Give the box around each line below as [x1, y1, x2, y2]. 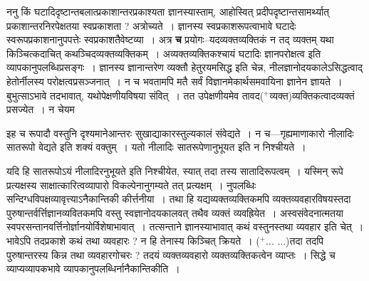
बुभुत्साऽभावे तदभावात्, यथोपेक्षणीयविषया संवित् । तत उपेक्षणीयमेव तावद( [6, 88, 264, 102]
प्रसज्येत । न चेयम [6, 102, 75, 117]
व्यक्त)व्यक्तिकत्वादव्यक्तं [269, 88, 355, 102]
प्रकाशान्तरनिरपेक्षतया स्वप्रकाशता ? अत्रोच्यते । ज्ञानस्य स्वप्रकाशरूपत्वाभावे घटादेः [6, 18, 296, 33]
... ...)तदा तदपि [266, 233, 324, 248]
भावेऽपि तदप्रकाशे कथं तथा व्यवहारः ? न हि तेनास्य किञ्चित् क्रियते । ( [6, 233, 260, 248]
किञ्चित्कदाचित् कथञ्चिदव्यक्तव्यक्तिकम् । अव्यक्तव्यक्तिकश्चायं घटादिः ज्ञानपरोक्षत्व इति [6, 46, 321, 60]
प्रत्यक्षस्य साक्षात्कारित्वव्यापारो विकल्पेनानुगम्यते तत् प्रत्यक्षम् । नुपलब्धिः [6, 177, 256, 192]
